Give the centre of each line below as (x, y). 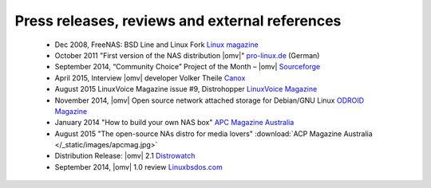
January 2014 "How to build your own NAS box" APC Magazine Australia (174, 123)
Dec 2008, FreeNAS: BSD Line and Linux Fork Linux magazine (156, 45)
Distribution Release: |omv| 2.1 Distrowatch (125, 156)
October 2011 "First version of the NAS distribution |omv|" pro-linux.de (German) (187, 55)
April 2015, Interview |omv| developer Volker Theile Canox (150, 78)
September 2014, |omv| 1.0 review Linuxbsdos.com (138, 166)
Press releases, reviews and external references (178, 21)
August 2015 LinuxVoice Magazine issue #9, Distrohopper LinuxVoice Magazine (186, 89)
